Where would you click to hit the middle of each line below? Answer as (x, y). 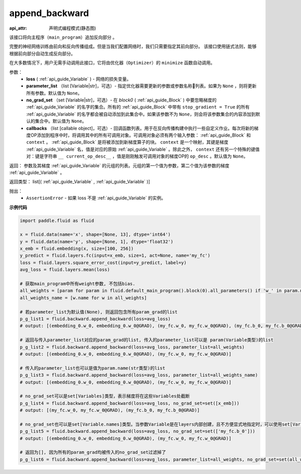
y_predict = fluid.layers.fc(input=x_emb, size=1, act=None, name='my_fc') (115, 256)
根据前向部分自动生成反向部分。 (42, 53)
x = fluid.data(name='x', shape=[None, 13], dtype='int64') (95, 234)
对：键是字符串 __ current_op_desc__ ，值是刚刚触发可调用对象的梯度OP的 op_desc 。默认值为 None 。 (137, 156)
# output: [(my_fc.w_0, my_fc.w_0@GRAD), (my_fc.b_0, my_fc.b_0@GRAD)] (110, 410)
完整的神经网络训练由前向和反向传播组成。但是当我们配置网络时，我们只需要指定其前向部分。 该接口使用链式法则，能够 (133, 46)
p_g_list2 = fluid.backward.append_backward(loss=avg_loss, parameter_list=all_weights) (132, 347)
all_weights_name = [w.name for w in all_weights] (84, 298)
